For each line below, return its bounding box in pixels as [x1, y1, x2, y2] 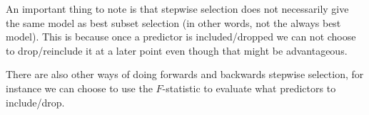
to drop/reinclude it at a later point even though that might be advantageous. [6, 43, 348, 57]
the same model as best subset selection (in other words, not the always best [6, 15, 341, 30]
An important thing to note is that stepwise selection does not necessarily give [6, 1, 349, 16]
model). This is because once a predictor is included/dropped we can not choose [6, 29, 356, 44]
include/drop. [6, 94, 65, 109]
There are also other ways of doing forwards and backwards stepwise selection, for [6, 67, 364, 82]
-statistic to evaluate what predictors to [162, 80, 336, 95]
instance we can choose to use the [6, 80, 153, 95]
